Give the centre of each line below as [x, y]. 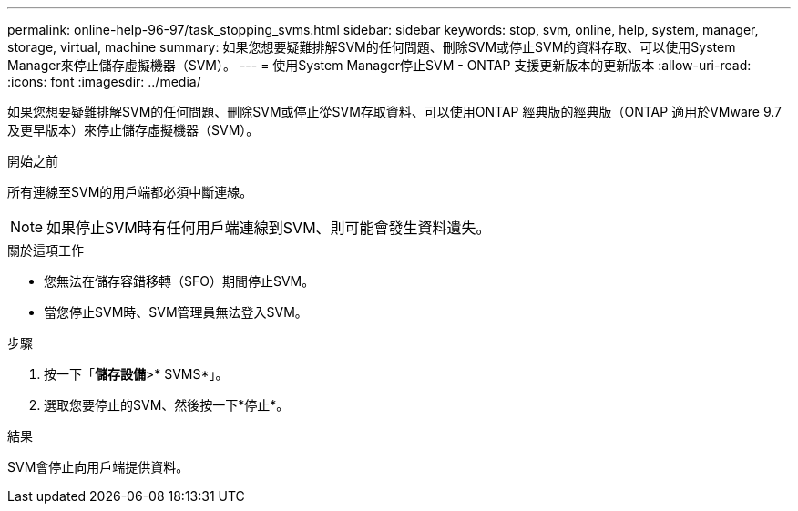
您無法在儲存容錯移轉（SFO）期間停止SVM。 [179, 281]
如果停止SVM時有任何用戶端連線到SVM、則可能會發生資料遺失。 [269, 228]
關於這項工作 [46, 250]
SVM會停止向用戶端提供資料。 [98, 467]
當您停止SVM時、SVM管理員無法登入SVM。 [176, 312]
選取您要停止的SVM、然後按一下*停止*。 [167, 405]
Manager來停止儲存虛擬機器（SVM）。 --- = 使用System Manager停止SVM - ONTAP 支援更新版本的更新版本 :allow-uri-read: [379, 65]
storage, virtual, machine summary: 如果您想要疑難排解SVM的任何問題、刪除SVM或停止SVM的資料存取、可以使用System [372, 47]
